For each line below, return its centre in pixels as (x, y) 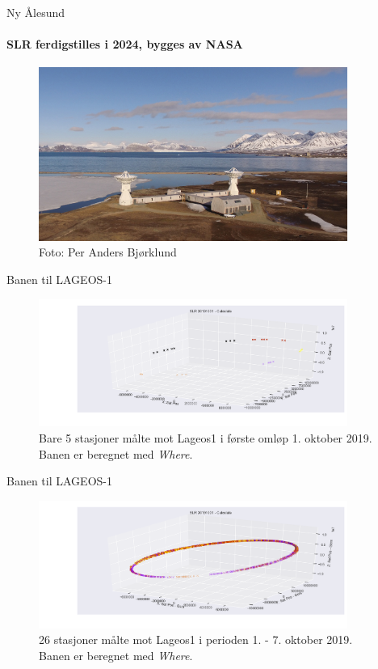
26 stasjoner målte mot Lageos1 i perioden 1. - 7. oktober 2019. (196, 639)
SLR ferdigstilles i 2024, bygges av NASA (125, 44)
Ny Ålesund (36, 12)
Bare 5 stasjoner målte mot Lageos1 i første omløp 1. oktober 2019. (206, 438)
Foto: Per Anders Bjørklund (108, 252)
